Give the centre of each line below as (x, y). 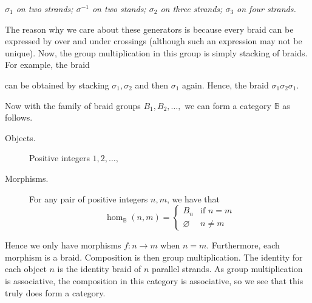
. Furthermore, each (243, 245)
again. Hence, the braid (226, 85)
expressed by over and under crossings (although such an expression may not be (154, 41)
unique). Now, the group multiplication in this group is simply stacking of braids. (156, 52)
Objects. (20, 137)
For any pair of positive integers (89, 198)
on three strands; (192, 8)
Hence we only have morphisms (63, 245)
